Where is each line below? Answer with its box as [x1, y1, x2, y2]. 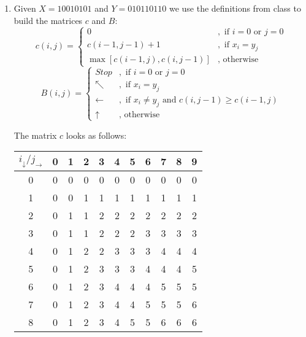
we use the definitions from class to [169, 2, 301, 14]
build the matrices [13, 14, 83, 26]
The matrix [13, 128, 57, 141]
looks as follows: [66, 128, 127, 141]
